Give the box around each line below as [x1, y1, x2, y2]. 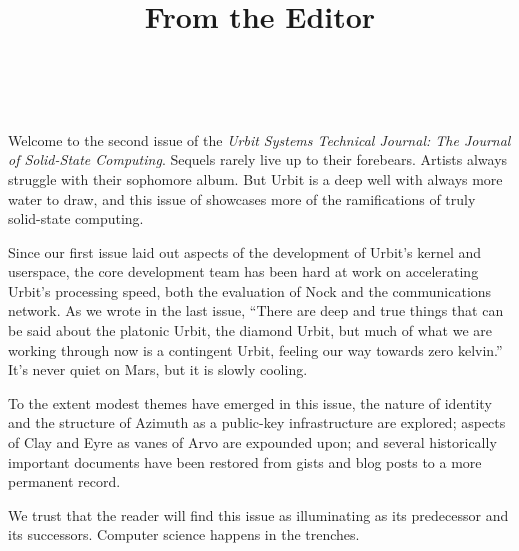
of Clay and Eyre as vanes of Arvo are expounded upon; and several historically [8, 432, 497, 453]
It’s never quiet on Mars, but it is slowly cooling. [8, 359, 308, 380]
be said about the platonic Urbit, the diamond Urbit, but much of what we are [8, 320, 493, 341]
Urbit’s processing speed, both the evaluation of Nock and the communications [8, 280, 492, 301]
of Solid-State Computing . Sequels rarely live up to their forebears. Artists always [8, 149, 508, 170]
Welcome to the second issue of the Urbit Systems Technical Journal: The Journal [8, 129, 511, 150]
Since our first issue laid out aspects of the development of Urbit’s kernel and [8, 241, 482, 262]
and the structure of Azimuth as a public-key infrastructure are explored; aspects [8, 412, 506, 433]
